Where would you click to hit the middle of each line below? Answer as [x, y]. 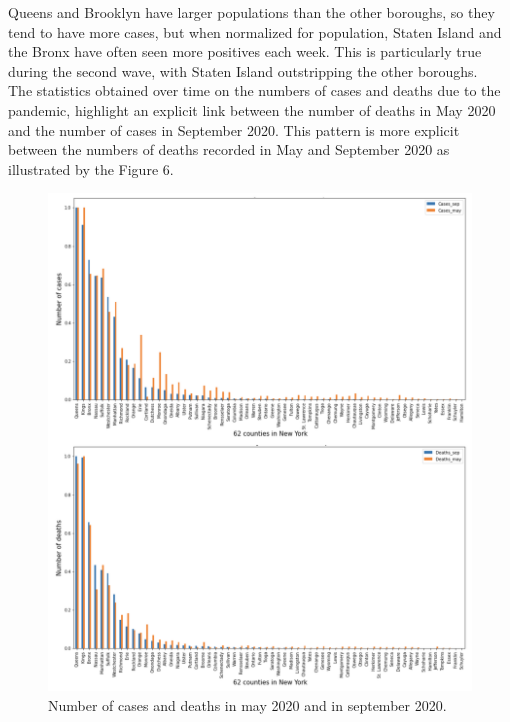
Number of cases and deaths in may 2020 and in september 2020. [247, 704]
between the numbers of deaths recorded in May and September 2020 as [229, 149]
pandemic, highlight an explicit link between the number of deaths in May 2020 [252, 109]
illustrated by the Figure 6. [91, 168]
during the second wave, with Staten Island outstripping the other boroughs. [243, 70]
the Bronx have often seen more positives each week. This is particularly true [245, 51]
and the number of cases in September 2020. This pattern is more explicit [234, 129]
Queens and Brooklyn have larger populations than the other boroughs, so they [251, 12]
